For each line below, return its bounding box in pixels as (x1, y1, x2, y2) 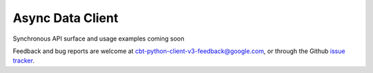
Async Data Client (12, 10, 119, 25)
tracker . (12, 56, 35, 65)
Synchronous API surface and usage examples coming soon (12, 34, 184, 43)
